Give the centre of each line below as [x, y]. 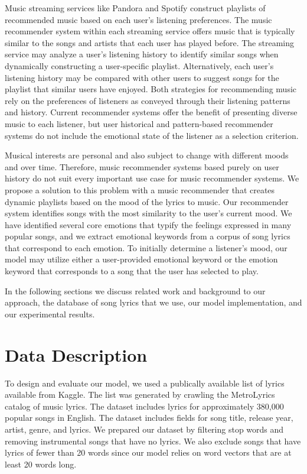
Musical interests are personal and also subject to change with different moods [147, 155]
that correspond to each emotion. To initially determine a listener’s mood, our [146, 247]
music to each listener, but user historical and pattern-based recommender [139, 123]
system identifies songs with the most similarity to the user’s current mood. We [148, 213]
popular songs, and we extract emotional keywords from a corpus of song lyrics [148, 236]
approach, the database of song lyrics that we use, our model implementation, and [153, 302]
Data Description [76, 354]
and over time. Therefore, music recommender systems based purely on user [142, 166]
